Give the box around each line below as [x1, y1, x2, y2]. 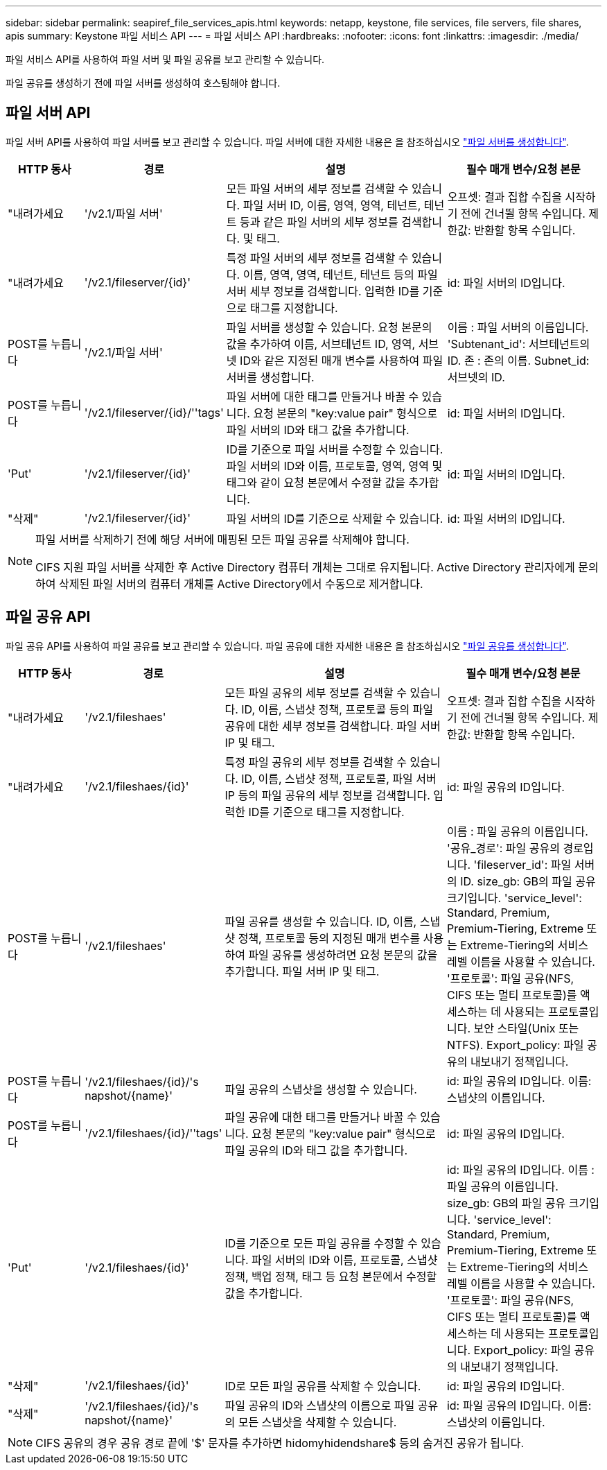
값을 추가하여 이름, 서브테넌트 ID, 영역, [226, 336, 416, 351]
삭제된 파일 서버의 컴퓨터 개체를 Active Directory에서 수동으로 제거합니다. [59, 576, 423, 591]
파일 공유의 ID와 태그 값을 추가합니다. [225, 1143, 408, 1157]
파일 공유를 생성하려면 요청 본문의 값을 [248, 947, 438, 962]
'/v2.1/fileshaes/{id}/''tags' [85, 1125, 222, 1140]
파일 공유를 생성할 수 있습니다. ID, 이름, [225, 914, 417, 928]
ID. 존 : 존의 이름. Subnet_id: [447, 353, 590, 367]
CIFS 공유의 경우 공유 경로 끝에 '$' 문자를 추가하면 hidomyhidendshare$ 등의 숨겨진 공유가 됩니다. [35, 1435, 525, 1450]
